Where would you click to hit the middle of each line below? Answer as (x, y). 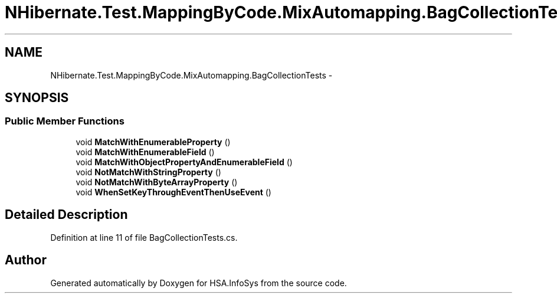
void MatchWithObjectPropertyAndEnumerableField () (184, 162)
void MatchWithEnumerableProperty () (153, 142)
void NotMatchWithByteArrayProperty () (157, 182)
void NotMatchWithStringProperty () (148, 172)
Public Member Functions (65, 121)
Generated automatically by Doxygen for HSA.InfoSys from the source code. (199, 283)
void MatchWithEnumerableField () (145, 152)
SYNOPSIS (37, 98)
